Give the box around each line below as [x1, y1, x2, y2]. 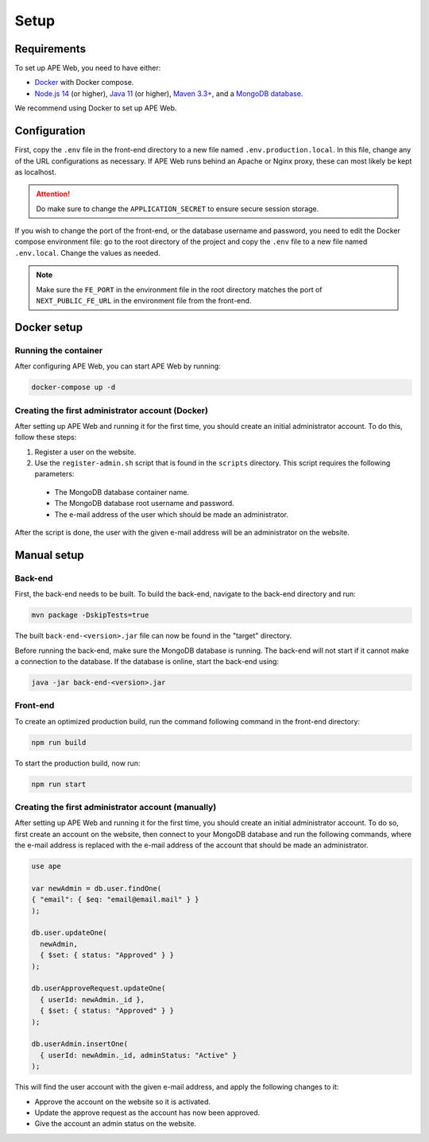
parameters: [34, 469, 75, 479]
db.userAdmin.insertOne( [31, 1040, 129, 1048]
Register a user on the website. [34, 447, 137, 457]
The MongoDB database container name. [54, 487, 190, 496]
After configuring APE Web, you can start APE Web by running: [14, 361, 222, 371]
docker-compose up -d [31, 383, 116, 392]
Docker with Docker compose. [34, 78, 134, 87]
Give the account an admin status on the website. [34, 1119, 197, 1128]
